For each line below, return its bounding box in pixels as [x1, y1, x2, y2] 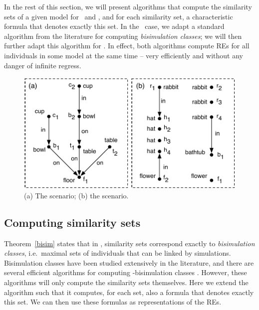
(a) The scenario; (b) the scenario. [24, 190, 129, 200]
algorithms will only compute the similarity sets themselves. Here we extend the [4, 277, 249, 287]
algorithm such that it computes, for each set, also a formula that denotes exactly [4, 287, 254, 297]
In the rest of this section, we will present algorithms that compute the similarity [4, 1, 252, 11]
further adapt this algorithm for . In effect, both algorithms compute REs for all [4, 40, 250, 51]
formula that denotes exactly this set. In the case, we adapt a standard [4, 21, 225, 31]
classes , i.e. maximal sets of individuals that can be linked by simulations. [4, 248, 231, 258]
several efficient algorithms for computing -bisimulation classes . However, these [4, 267, 247, 278]
